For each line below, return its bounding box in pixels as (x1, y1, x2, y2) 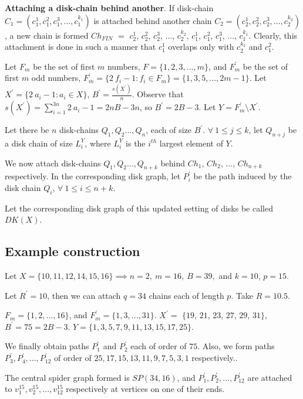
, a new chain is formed (5, 29, 89, 41)
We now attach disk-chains (5, 156, 101, 169)
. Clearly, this (248, 29, 298, 41)
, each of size (146, 124, 192, 136)
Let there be (5, 124, 49, 136)
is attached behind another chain (93, 14, 212, 26)
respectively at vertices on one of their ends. (66, 383, 225, 395)
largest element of (159, 137, 223, 149)
